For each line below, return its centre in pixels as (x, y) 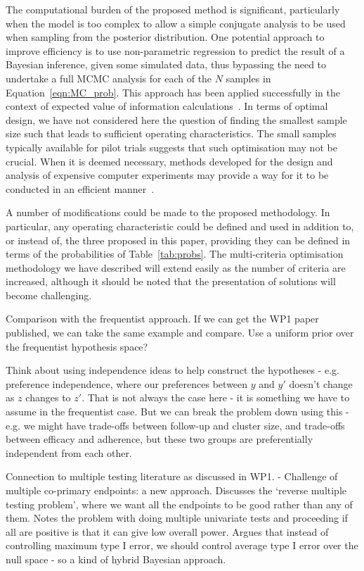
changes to (48, 397)
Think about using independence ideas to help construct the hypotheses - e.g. (173, 370)
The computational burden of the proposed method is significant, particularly (173, 9)
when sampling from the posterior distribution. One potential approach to (165, 37)
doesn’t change (321, 383)
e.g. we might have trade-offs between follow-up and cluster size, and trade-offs (175, 425)
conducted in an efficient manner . (80, 188)
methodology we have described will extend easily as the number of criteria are (176, 267)
